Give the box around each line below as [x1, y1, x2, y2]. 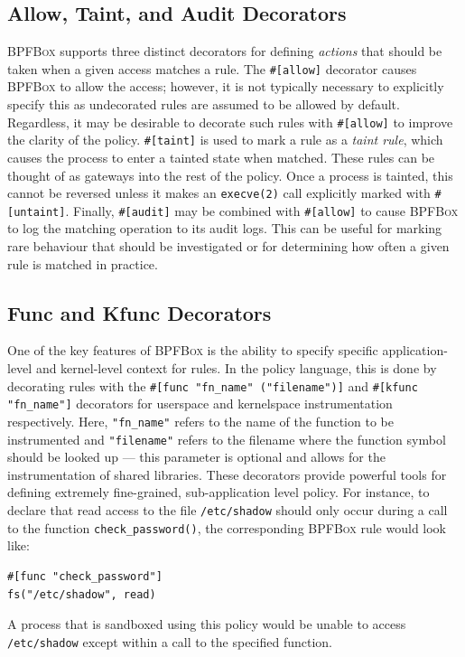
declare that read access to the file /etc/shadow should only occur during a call [7, 501, 448, 520]
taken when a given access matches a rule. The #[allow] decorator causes [7, 59, 417, 78]
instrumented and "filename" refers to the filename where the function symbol [7, 429, 446, 448]
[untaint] [7, 205, 66, 219]
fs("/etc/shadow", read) [7, 587, 156, 601]
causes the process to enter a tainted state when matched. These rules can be [7, 147, 435, 166]
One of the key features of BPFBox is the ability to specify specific [7, 341, 378, 360]
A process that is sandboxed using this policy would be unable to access [7, 615, 406, 634]
